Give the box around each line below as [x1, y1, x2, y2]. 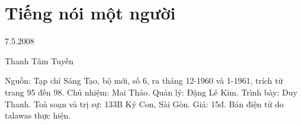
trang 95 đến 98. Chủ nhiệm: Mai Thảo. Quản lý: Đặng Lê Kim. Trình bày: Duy [5, 85, 298, 98]
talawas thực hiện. [5, 109, 71, 121]
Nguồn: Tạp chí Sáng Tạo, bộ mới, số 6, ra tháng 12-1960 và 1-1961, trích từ [5, 74, 283, 87]
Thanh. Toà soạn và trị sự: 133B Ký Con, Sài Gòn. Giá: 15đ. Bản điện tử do [5, 97, 284, 110]
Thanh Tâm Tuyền [5, 54, 73, 67]
